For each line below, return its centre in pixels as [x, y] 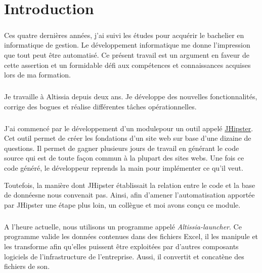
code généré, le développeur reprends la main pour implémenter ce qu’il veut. [124, 168]
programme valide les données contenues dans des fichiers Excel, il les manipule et [131, 236]
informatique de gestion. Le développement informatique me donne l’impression [127, 45]
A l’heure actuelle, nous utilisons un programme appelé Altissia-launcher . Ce [123, 226]
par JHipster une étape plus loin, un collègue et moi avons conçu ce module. [122, 204]
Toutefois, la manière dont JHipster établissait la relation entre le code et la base [130, 185]
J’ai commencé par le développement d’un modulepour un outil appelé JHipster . [129, 128]
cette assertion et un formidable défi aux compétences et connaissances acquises [127, 65]
